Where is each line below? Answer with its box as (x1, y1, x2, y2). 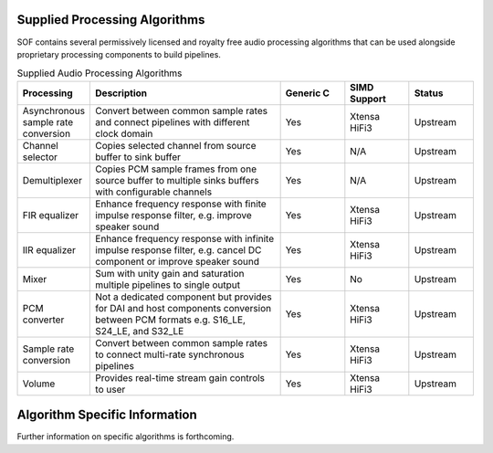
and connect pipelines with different (95, 115, 250, 128)
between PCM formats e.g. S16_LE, (95, 313, 246, 326)
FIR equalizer (22, 208, 79, 221)
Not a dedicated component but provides (95, 290, 273, 303)
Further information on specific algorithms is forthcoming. (16, 431, 235, 442)
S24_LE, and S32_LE (95, 324, 184, 337)
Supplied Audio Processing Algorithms (16, 67, 183, 79)
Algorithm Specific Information (16, 407, 198, 423)
